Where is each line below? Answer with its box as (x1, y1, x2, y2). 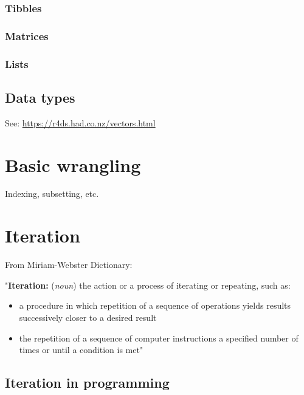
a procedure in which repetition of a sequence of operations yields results (19, 299, 291, 312)
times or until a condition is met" (19, 343, 143, 356)
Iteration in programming (5, 373, 170, 392)
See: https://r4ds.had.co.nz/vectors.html (5, 116, 156, 129)
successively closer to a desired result (19, 311, 157, 323)
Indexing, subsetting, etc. (5, 187, 99, 200)
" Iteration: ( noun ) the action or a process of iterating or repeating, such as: (5, 278, 291, 291)
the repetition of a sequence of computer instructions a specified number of (19, 331, 299, 344)
